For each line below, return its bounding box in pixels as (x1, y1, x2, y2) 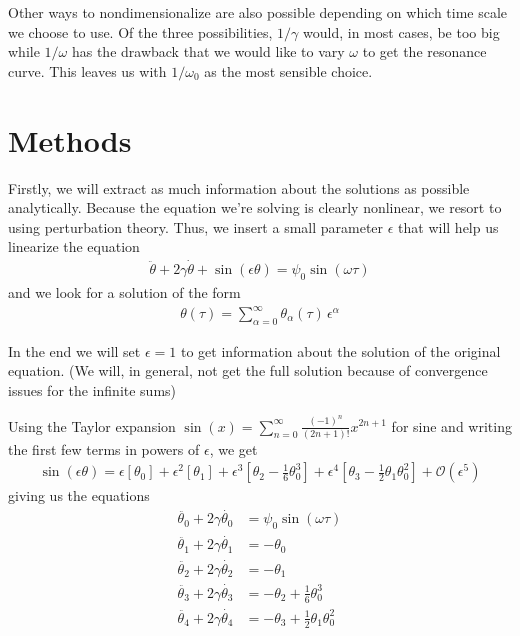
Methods (8, 119, 132, 160)
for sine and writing (391, 415, 512, 436)
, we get (209, 438, 258, 459)
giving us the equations (8, 485, 150, 506)
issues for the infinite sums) (8, 380, 177, 401)
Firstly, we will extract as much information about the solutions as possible (8, 177, 470, 198)
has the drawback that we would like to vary (71, 41, 345, 62)
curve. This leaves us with (8, 60, 167, 81)
